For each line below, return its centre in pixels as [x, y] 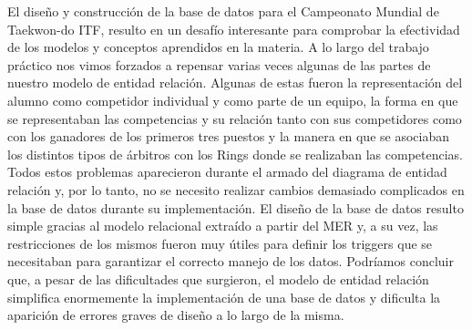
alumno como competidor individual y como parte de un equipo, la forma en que [233, 100]
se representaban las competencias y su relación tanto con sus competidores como [235, 118]
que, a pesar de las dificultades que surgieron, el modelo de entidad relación [218, 278]
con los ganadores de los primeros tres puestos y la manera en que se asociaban [228, 136]
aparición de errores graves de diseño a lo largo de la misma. [176, 315]
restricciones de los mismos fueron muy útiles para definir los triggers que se [220, 243]
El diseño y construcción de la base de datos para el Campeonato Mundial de [223, 11]
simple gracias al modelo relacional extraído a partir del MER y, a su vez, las [223, 226]
